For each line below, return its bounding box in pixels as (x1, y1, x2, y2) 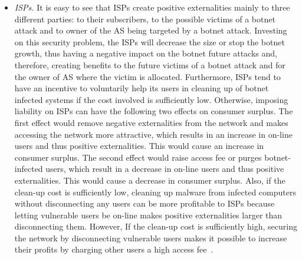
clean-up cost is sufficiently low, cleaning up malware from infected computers (14, 185, 296, 198)
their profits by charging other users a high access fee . (14, 243, 214, 255)
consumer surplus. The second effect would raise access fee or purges (14, 151, 262, 163)
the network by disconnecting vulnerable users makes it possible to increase (14, 231, 287, 244)
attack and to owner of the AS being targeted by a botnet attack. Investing (14, 24, 287, 36)
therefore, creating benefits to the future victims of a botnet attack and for (14, 58, 285, 71)
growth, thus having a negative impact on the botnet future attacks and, (14, 47, 277, 59)
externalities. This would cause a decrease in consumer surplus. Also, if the (14, 174, 285, 186)
